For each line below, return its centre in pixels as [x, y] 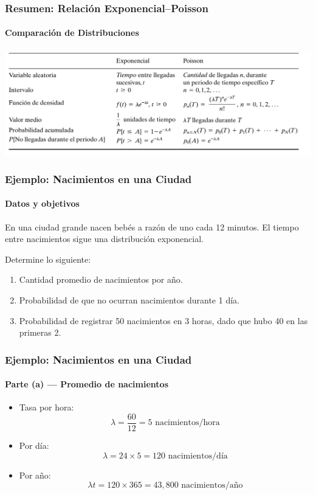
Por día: [34, 445]
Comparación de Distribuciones [72, 33]
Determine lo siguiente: [48, 259]
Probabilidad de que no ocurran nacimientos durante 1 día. [129, 300]
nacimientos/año [212, 486]
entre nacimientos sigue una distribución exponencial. [104, 239]
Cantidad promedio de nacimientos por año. [101, 279]
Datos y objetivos [42, 203]
